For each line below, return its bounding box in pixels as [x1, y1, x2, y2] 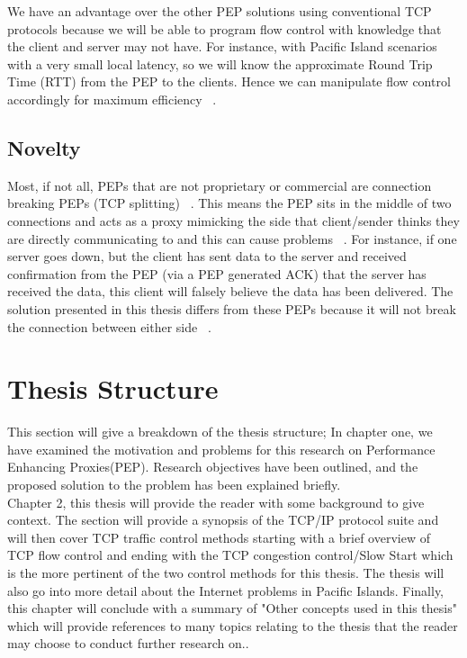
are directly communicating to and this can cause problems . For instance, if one [7, 229, 457, 248]
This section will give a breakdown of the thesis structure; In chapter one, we [7, 422, 433, 441]
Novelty [7, 133, 81, 161]
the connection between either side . [7, 317, 211, 336]
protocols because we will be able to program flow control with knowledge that [7, 19, 442, 38]
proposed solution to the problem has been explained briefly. [7, 475, 341, 494]
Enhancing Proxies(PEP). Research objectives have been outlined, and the [7, 457, 418, 476]
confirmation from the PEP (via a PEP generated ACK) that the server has [7, 264, 427, 283]
